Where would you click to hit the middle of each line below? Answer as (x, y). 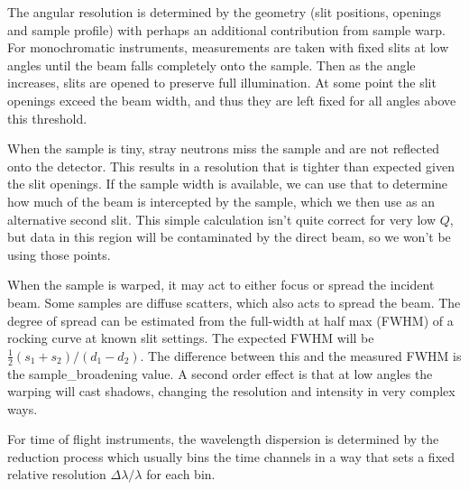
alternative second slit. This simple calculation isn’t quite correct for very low (222, 219)
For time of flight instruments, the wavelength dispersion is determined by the (223, 439)
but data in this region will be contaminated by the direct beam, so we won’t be (229, 237)
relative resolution (57, 474)
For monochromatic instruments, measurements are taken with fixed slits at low (228, 47)
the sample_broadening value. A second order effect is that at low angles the (220, 373)
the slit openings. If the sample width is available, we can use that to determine (228, 184)
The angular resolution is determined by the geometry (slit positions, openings (224, 12)
